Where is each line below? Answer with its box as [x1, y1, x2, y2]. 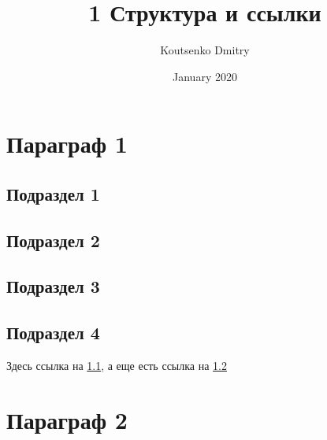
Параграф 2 [6, 403, 128, 435]
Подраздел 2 [6, 227, 100, 252]
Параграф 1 [6, 128, 128, 160]
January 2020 [173, 68, 237, 84]
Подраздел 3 [6, 274, 100, 298]
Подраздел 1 [6, 181, 100, 205]
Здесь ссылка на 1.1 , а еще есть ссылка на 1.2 [6, 357, 227, 374]
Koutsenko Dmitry [160, 42, 250, 58]
